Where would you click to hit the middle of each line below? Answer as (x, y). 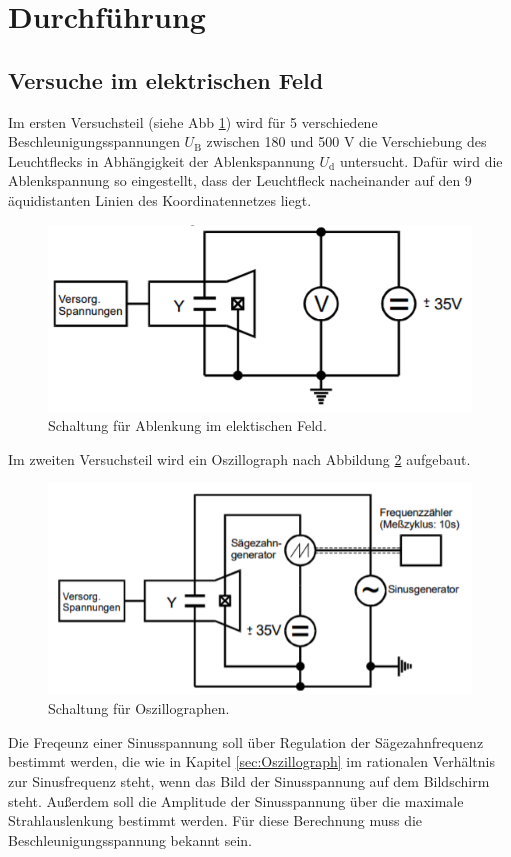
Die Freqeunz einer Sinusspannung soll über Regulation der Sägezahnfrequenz (246, 741)
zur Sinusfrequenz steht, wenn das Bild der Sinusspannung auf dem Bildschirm (249, 781)
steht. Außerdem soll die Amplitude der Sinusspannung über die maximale (236, 800)
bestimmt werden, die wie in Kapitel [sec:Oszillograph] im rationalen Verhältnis (251, 761)
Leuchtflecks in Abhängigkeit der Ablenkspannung (161, 160)
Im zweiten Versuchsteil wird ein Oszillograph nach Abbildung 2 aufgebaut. (239, 458)
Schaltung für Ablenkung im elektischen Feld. (187, 425)
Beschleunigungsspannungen (94, 141)
